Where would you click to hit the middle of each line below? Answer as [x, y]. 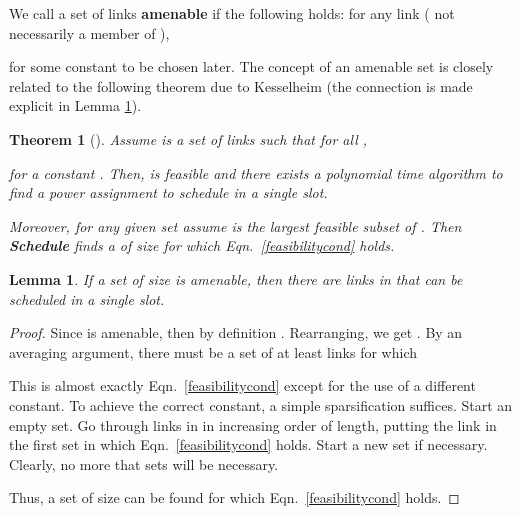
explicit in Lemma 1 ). [75, 105]
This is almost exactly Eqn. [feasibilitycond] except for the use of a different [242, 385]
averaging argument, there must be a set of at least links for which [213, 351]
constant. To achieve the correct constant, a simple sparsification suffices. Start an [261, 404]
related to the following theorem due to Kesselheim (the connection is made [241, 85]
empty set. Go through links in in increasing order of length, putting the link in [253, 424]
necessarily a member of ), [89, 32]
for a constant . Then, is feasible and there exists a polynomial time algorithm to [256, 172]
